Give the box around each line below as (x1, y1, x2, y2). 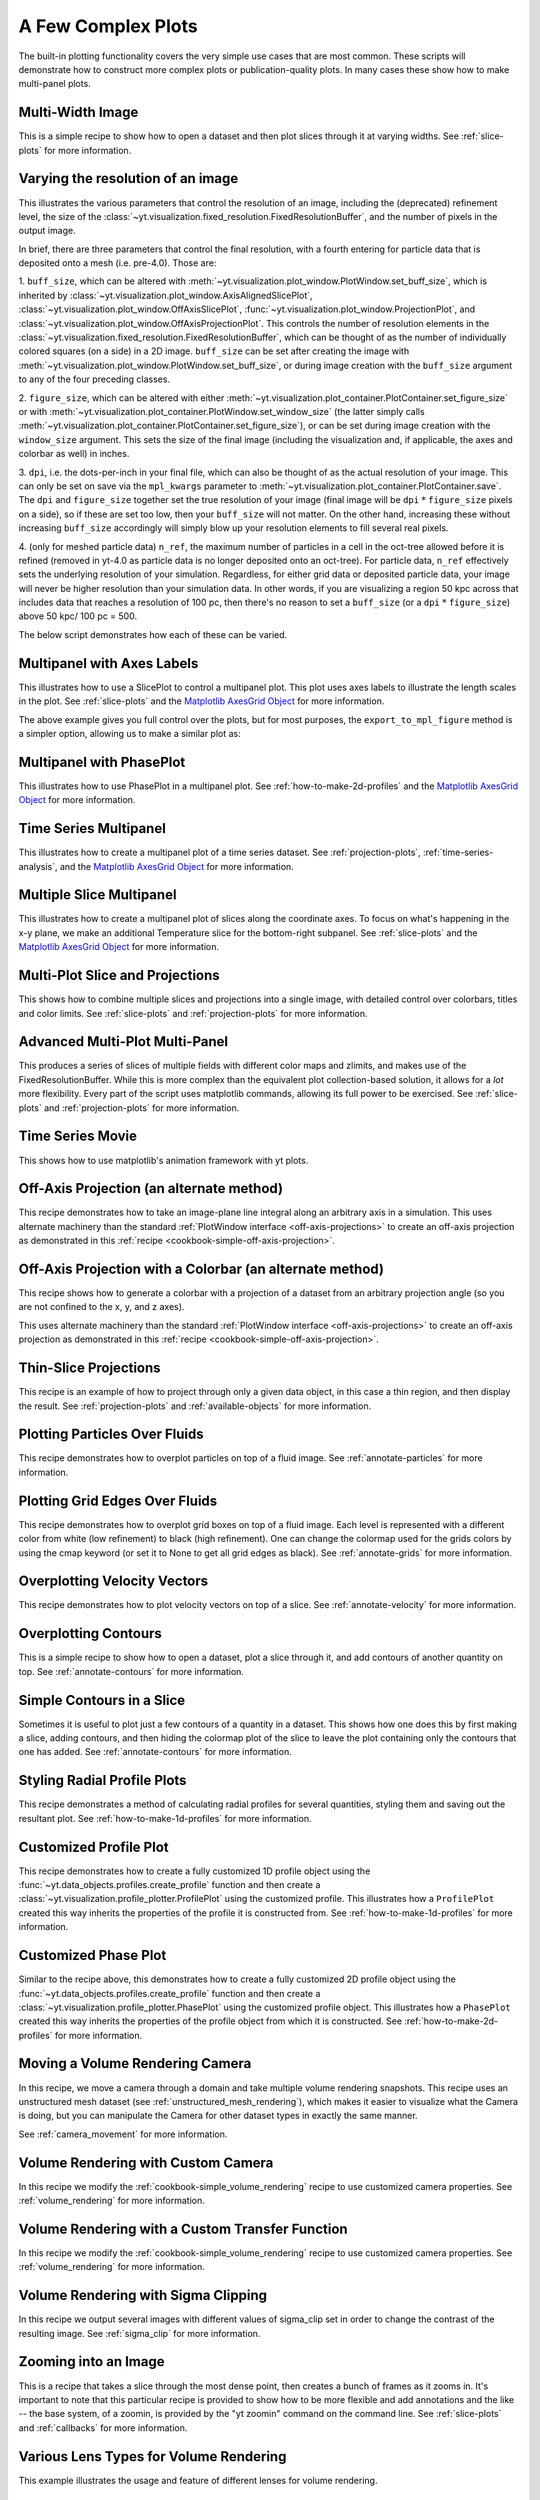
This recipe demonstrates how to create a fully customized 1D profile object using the (18, 1865, 371, 1877)
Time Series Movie (18, 1128, 138, 1145)
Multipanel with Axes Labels (18, 655, 199, 672)
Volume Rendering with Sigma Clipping (18, 2287, 268, 2304)
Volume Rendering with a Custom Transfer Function (18, 2220, 349, 2237)
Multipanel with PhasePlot (18, 753, 186, 770)
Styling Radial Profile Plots (18, 1772, 187, 1789)
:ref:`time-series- (423, 846, 494, 859)
